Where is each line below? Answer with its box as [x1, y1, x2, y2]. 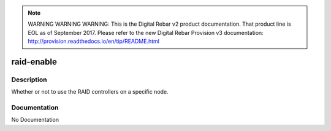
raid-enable [11, 56, 58, 67]
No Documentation [11, 116, 59, 124]
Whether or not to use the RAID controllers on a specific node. [11, 88, 169, 95]
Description [11, 75, 47, 84]
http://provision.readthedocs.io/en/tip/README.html [28, 37, 159, 45]
